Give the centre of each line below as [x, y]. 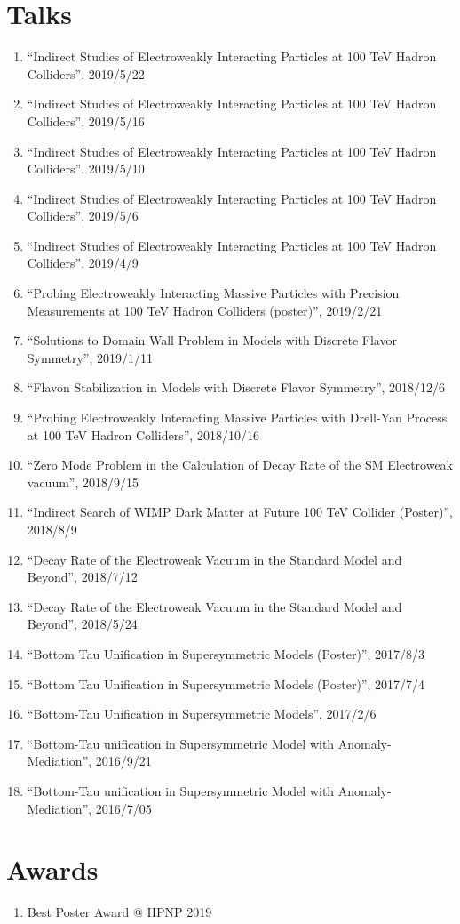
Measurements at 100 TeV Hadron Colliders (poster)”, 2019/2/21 [205, 310]
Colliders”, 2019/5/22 [86, 73]
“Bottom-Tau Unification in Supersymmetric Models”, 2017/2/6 [202, 714]
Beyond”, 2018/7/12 [82, 577]
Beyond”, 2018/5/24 [82, 624]
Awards [52, 869]
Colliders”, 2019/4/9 [83, 263]
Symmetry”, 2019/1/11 [90, 357]
